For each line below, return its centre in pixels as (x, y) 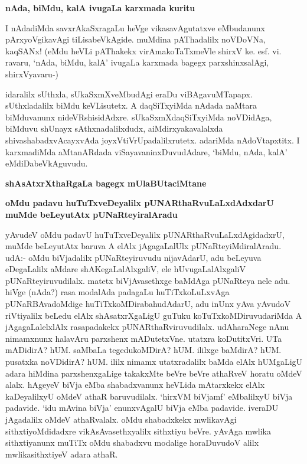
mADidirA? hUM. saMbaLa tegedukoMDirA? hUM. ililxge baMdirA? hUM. (143, 350)
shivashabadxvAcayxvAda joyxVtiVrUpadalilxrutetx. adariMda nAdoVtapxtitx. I (153, 140)
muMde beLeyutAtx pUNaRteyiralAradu (92, 214)
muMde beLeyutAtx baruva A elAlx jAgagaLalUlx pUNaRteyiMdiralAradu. (143, 246)
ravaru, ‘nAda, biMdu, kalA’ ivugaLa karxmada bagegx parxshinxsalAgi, (137, 62)
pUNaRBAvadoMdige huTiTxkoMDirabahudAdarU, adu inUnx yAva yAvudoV (148, 304)
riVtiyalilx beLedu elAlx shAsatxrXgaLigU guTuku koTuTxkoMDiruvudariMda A (154, 315)
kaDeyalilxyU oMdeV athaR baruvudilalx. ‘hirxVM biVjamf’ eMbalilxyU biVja (149, 396)
